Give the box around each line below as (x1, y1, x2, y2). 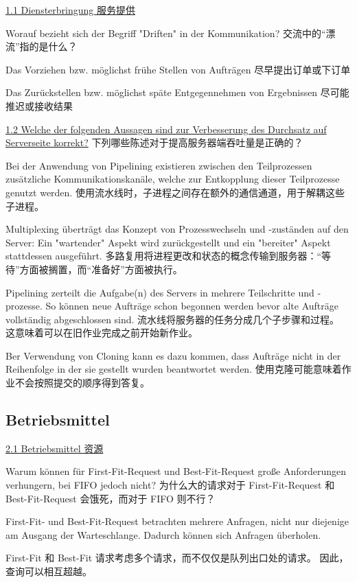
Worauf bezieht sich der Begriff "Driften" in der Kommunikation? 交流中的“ (5, 25, 326, 40)
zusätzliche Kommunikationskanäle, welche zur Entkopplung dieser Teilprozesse (5, 172, 340, 186)
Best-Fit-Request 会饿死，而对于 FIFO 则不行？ (5, 491, 216, 505)
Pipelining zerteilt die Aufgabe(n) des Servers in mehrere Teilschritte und (5, 285, 314, 299)
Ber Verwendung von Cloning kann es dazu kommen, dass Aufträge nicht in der (5, 348, 341, 362)
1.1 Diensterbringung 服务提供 (5, 3, 135, 16)
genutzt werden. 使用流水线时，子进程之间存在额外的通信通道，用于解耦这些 (5, 185, 345, 199)
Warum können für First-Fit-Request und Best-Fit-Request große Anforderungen (5, 464, 347, 478)
